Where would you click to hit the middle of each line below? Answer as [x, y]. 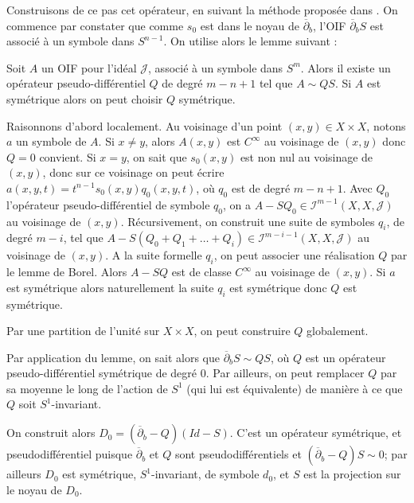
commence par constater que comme [95, 25]
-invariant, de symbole [205, 474]
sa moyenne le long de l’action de [87, 388]
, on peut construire [242, 331]
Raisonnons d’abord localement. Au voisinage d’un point [145, 125]
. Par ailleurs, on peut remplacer [285, 373]
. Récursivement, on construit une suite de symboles [248, 221]
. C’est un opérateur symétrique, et [316, 433]
